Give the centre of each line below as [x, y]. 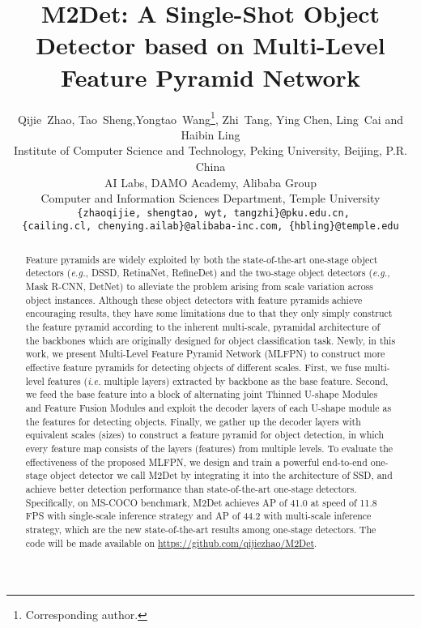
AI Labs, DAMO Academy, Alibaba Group [210, 182]
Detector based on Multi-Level [210, 45]
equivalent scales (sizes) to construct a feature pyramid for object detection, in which [205, 435]
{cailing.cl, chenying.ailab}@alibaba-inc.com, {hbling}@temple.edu [210, 226]
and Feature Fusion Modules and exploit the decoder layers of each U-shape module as [208, 408]
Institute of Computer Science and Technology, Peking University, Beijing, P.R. [210, 150]
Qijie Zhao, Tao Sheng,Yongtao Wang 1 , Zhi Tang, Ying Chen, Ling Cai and [210, 117]
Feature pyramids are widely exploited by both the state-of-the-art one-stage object [202, 259]
